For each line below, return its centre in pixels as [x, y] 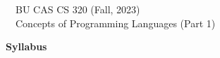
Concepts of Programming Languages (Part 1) [115, 23]
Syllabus [26, 46]
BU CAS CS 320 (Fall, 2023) [78, 9]
